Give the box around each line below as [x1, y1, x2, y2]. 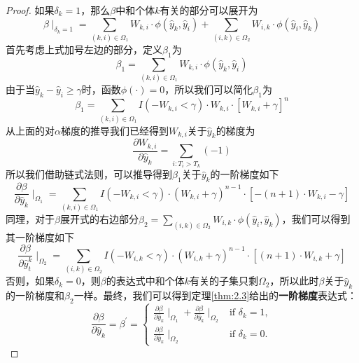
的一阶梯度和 [6, 287, 64, 302]
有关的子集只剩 [190, 273, 258, 288]
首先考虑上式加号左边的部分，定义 [6, 41, 162, 56]
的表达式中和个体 [106, 273, 185, 288]
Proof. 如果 [6, 3, 55, 17]
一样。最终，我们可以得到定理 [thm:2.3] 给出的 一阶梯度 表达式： [73, 287, 358, 302]
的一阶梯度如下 [210, 167, 279, 181]
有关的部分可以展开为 [160, 3, 258, 17]
